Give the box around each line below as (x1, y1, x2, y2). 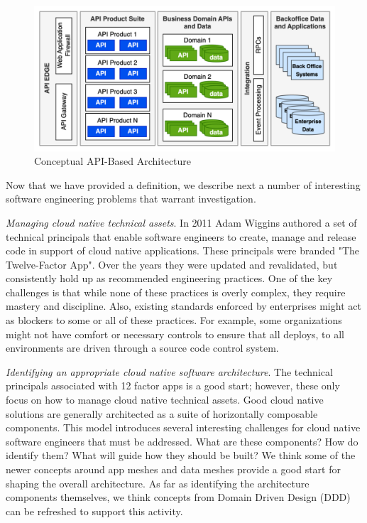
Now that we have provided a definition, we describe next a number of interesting (6, 177, 361, 192)
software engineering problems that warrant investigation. (6, 191, 256, 206)
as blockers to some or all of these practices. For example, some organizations (6, 313, 342, 328)
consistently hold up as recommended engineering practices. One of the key (6, 271, 333, 286)
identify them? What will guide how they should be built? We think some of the (6, 448, 356, 463)
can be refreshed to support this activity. (6, 503, 183, 518)
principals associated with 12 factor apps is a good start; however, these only (6, 378, 340, 393)
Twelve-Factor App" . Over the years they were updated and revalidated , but (6, 257, 338, 271)
